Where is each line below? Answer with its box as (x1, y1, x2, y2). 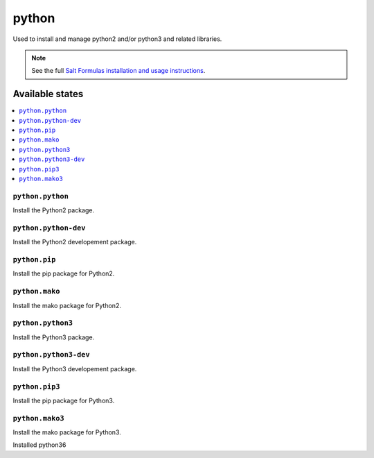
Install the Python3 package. (12, 333, 95, 341)
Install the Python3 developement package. (12, 364, 137, 373)
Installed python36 (12, 441, 66, 449)
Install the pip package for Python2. (12, 269, 115, 278)
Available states (12, 88, 84, 100)
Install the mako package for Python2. (12, 301, 121, 309)
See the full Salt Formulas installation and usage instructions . (31, 67, 206, 75)
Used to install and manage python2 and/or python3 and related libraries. (12, 35, 222, 43)
